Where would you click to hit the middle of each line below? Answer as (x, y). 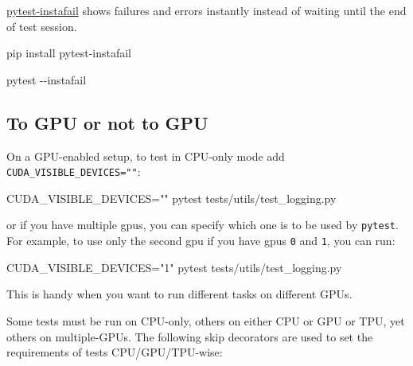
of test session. (42, 26)
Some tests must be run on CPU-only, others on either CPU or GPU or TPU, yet (206, 320)
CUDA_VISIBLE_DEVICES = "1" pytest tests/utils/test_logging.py (174, 267)
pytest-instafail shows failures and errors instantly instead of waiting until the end (206, 10)
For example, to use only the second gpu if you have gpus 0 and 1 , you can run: (201, 241)
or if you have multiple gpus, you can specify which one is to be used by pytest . (203, 225)
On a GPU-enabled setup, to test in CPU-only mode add (146, 156)
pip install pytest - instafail (69, 53)
